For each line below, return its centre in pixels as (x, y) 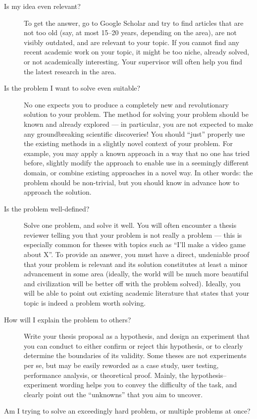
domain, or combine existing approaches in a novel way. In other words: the (138, 172)
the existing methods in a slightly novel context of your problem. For (128, 143)
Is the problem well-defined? (47, 208)
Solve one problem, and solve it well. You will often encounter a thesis (130, 225)
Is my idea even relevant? (42, 6)
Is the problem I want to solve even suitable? (72, 88)
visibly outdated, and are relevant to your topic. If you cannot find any (132, 42)
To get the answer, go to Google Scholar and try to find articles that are (134, 23)
